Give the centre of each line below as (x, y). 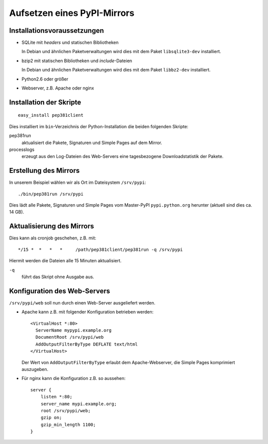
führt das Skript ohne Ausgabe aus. (58, 277)
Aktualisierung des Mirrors (52, 226)
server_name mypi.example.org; (79, 404)
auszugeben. (35, 369)
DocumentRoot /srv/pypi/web (70, 337)
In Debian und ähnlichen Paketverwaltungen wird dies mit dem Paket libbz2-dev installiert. (116, 70)
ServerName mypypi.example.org (73, 330)
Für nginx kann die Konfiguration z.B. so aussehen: (74, 378)
